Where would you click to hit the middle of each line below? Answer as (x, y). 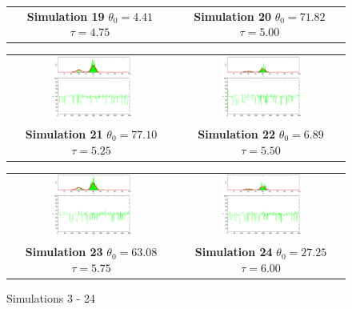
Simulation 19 (66, 16)
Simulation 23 (64, 252)
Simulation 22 (237, 133)
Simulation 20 (233, 16)
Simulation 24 (234, 252)
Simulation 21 (64, 133)
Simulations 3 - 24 (51, 297)
